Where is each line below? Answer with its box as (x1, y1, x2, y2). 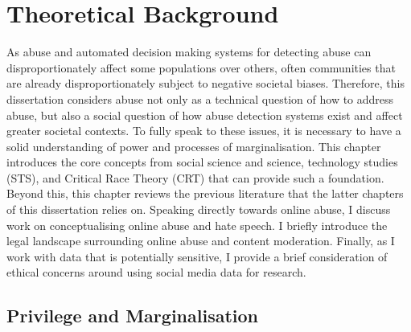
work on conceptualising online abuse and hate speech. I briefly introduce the (6, 216, 388, 233)
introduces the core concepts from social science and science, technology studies (6, 154, 398, 170)
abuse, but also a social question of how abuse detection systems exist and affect (6, 106, 403, 123)
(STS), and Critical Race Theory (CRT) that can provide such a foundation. (6, 169, 384, 186)
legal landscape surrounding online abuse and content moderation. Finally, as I (6, 232, 395, 249)
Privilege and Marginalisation (6, 303, 258, 328)
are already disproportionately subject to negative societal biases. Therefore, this (6, 75, 405, 92)
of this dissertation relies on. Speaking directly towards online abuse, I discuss (6, 201, 391, 218)
